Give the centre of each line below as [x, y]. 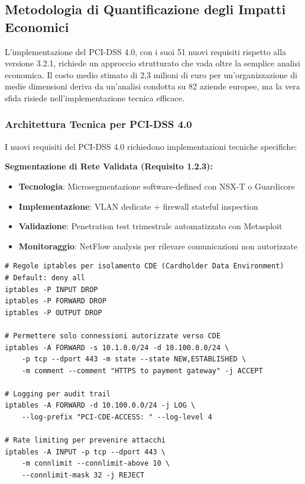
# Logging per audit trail [58, 394]
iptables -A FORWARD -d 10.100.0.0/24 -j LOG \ [100, 406]
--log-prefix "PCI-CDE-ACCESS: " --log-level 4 [117, 417]
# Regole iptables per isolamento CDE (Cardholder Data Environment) [145, 266]
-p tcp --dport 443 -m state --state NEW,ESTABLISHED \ [134, 359]
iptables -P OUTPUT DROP [53, 312]
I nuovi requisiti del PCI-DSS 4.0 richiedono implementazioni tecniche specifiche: [151, 146]
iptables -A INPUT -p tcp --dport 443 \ [85, 452]
